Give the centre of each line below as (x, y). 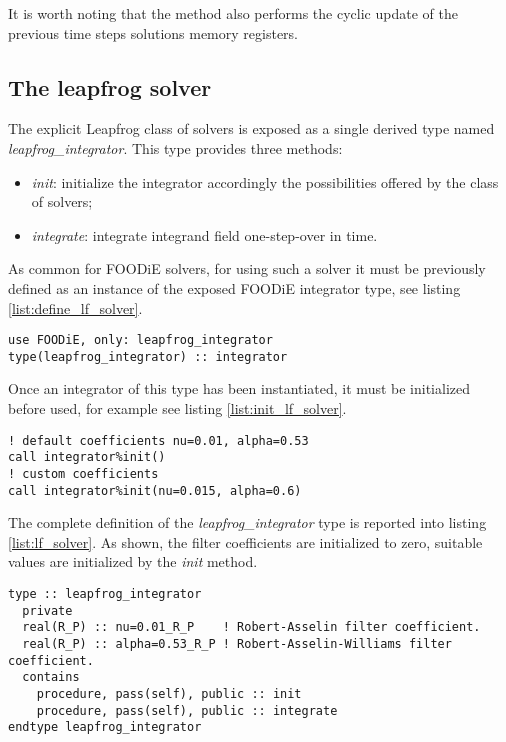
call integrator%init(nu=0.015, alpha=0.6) (155, 490)
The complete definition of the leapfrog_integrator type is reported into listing (247, 522)
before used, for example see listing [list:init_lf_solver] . (177, 408)
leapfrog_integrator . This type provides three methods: (175, 147)
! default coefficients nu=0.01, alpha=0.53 (158, 440)
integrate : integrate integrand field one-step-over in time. (204, 234)
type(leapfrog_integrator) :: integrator (148, 356)
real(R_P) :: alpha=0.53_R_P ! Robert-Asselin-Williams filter (237, 644)
